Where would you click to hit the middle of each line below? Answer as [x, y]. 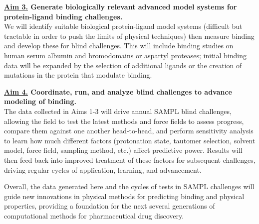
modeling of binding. [40, 101]
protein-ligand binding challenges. [63, 16]
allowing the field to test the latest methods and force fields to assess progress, [124, 121]
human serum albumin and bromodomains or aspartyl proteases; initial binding [125, 55]
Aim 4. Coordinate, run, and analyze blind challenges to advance [118, 91]
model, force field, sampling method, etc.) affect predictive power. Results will [123, 150]
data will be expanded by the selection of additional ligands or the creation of [123, 65]
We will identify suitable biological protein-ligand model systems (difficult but [123, 26]
